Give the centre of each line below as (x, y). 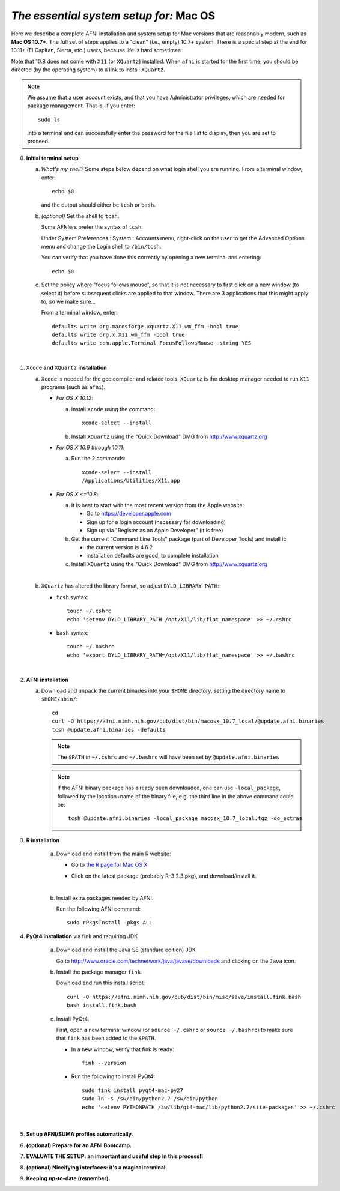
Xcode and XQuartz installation (67, 368)
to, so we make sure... (68, 301)
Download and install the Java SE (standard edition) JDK (126, 950)
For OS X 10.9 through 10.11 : (90, 448)
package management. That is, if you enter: (81, 106)
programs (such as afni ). (73, 387)
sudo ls (49, 119)
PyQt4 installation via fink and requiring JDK (82, 936)
